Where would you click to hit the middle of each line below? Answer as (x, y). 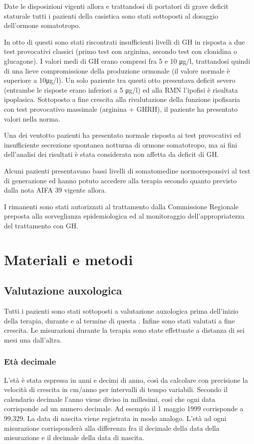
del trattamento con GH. (41, 225)
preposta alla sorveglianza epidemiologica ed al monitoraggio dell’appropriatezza (124, 216)
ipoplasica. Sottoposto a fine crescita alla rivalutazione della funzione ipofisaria (122, 99)
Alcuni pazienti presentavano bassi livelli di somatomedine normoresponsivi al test (127, 170)
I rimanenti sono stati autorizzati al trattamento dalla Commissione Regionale (121, 206)
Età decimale (30, 361)
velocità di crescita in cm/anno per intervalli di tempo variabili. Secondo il (116, 389)
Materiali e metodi (69, 259)
